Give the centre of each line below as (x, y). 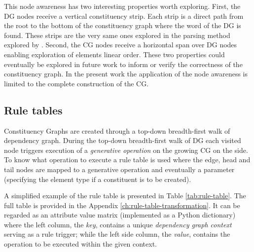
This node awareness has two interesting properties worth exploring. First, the (122, 6)
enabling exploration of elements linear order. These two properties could (114, 54)
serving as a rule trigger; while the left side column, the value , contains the (117, 234)
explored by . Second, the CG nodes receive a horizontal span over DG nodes (121, 45)
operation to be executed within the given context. (80, 244)
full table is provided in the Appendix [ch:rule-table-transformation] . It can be (122, 205)
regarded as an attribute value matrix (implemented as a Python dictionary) (120, 215)
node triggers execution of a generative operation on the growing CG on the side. (126, 150)
